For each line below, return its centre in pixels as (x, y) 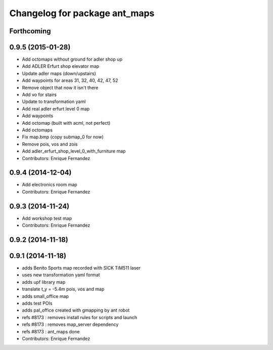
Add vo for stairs (39, 95)
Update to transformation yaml (54, 102)
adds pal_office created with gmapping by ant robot (76, 310)
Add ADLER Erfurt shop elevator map (61, 66)
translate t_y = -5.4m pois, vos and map (63, 289)
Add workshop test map (47, 218)
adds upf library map (44, 282)
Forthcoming (30, 31)
